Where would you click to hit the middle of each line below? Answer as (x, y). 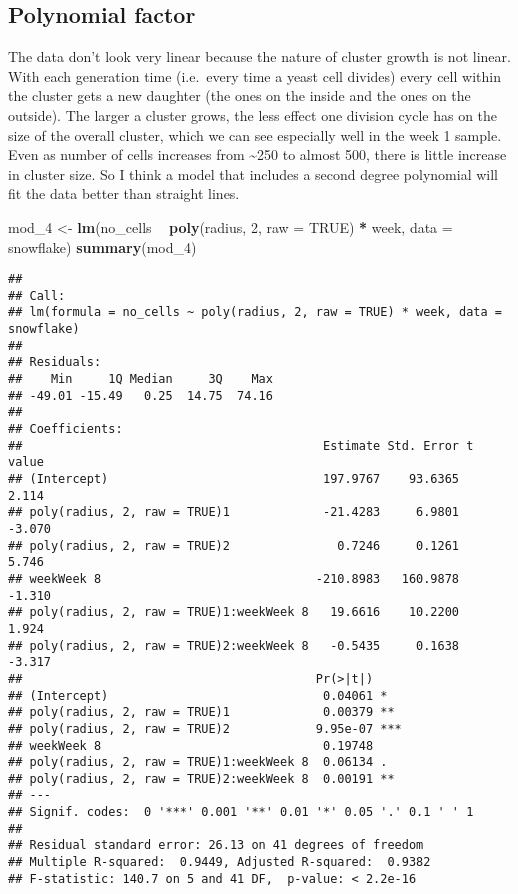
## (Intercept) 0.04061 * (198, 695)
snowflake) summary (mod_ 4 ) (102, 246)
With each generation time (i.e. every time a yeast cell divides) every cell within (254, 75)
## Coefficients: (65, 429)
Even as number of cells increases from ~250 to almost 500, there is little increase (257, 154)
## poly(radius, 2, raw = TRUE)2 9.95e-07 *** (205, 728)
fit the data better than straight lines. (124, 193)
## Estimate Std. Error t (241, 445)
